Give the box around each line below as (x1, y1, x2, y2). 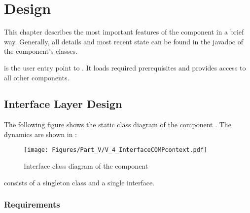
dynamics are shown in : (4, 129, 77, 139)
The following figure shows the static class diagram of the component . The (4, 119, 231, 130)
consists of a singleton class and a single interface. (4, 177, 155, 187)
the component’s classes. (4, 46, 77, 56)
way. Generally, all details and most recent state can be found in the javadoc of (4, 36, 243, 46)
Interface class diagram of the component (24, 161, 148, 171)
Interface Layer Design (4, 96, 122, 111)
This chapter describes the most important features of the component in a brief (4, 27, 244, 37)
